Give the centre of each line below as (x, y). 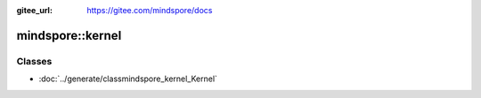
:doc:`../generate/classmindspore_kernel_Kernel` (128, 79)
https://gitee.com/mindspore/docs (150, 10)
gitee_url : (35, 10)
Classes (34, 61)
